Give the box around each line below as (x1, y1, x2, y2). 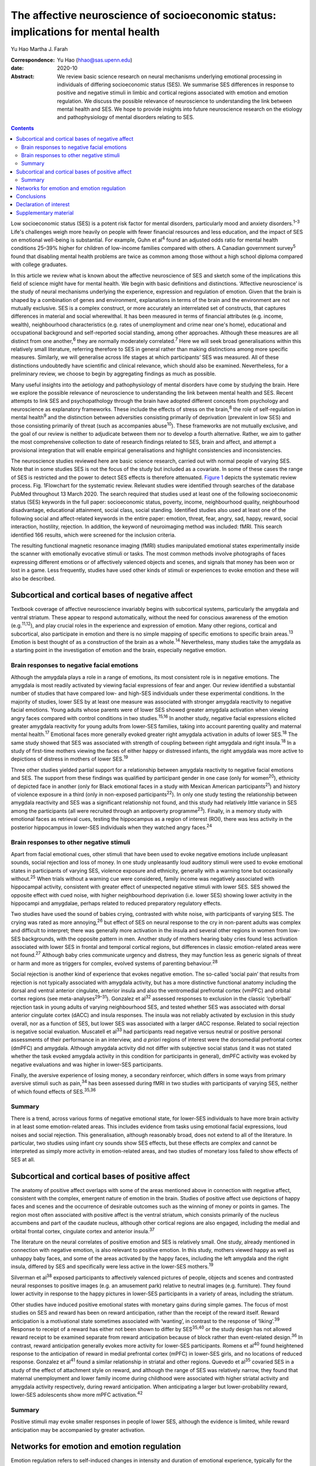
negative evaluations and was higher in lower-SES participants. (11, 1061, 163, 1068)
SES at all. (11, 1156, 35, 1163)
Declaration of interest (16, 201, 70, 208)
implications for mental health (11, 25, 160, 38)
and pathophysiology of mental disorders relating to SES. (57, 114, 194, 121)
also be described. (11, 575, 56, 582)
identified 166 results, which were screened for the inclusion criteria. (11, 531, 176, 538)
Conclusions (16, 192, 46, 199)
